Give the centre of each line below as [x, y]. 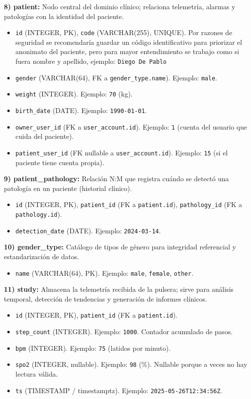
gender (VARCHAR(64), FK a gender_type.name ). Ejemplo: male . [116, 77]
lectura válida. [37, 373]
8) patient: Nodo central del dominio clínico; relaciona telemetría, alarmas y [120, 6]
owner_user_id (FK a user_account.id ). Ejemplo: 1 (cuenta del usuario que [131, 126]
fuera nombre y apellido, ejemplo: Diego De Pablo [91, 61]
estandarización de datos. [42, 256]
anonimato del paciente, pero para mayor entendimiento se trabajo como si [127, 51]
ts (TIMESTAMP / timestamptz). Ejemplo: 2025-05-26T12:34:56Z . [119, 390]
